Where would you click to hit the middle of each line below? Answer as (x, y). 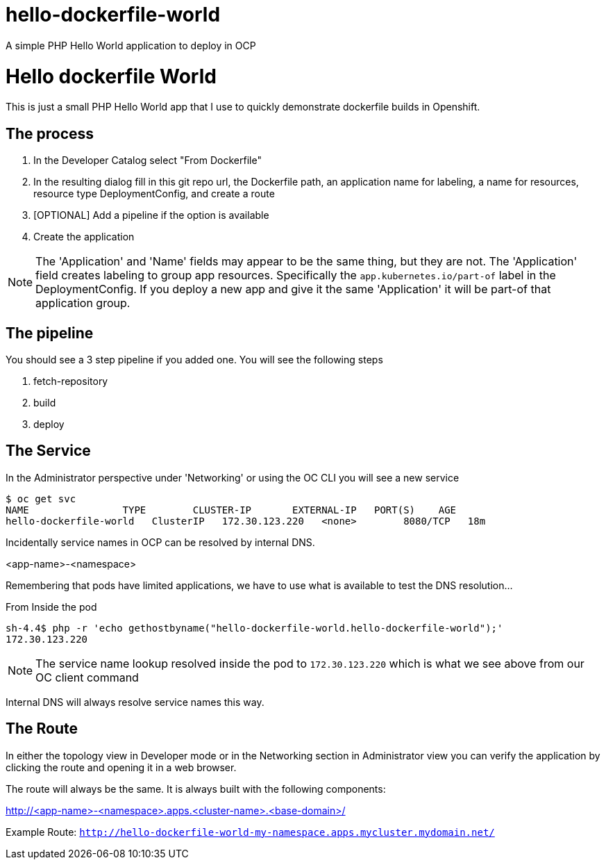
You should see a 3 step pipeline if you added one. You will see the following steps (194, 359)
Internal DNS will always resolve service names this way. (135, 702)
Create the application (84, 237)
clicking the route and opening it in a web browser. (121, 767)
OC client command (87, 677)
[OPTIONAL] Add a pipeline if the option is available (151, 215)
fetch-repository (71, 381)
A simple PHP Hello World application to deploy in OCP (131, 45)
